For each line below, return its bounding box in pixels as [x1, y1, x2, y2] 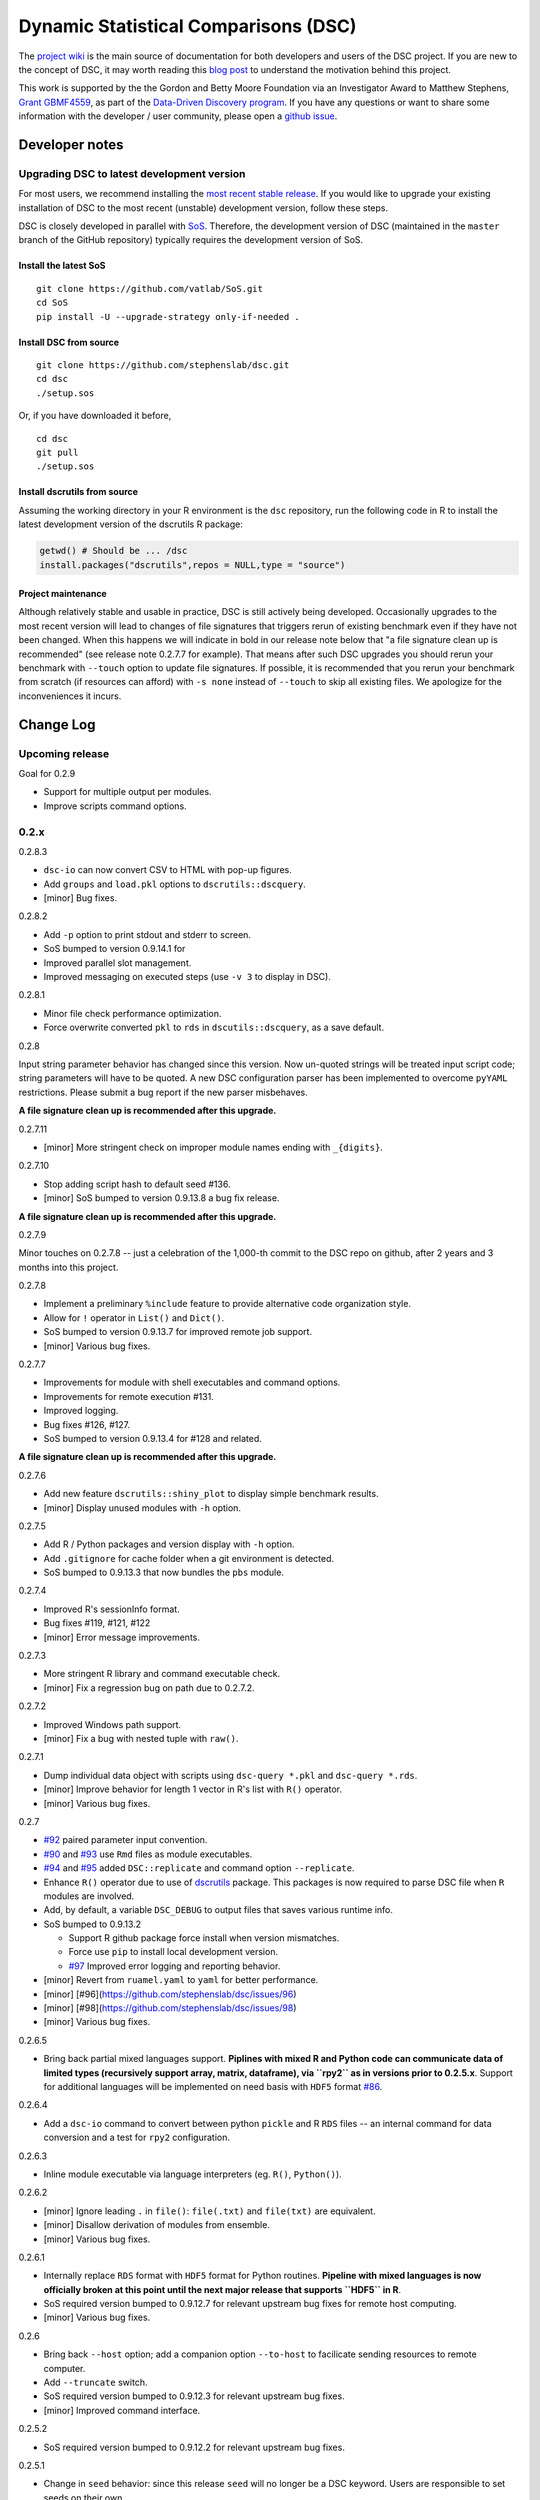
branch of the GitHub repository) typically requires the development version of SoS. [18, 234, 364, 246]
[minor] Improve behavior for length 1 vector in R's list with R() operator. [43, 1783, 342, 1795]
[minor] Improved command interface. [43, 2404, 201, 2416]
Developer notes [18, 136, 124, 153]
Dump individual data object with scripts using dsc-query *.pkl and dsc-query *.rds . [43, 1769, 418, 1781]
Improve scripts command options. [43, 800, 187, 812]
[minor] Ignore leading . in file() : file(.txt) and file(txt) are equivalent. [43, 2205, 376, 2217]
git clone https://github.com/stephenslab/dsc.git [36, 360, 290, 370]
